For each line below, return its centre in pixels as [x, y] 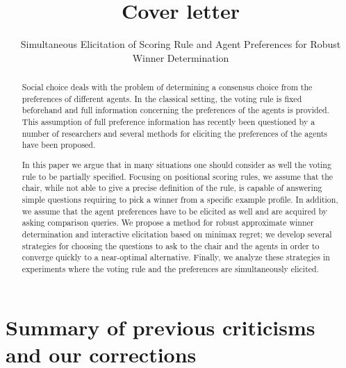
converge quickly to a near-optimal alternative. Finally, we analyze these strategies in [176, 257]
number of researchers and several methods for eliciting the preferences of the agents [175, 133]
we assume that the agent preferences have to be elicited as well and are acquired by [175, 211]
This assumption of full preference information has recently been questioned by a [168, 122]
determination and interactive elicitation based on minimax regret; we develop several [177, 234]
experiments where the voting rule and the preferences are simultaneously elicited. [170, 268]
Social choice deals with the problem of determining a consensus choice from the [167, 87]
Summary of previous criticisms [160, 327]
